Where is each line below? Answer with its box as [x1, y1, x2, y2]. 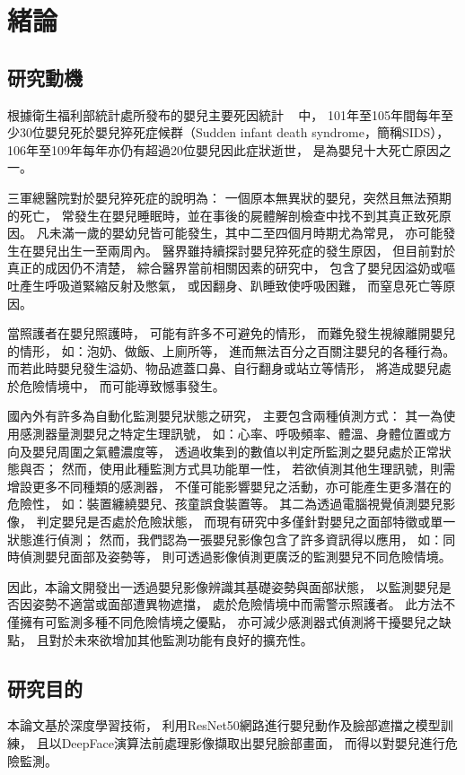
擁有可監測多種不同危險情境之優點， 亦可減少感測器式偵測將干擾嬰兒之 [19, 613, 439, 631]
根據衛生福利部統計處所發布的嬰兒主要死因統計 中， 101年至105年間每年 [7, 105, 441, 124]
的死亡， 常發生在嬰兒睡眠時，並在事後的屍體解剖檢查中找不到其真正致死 [7, 205, 439, 224]
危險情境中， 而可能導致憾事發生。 [19, 376, 225, 395]
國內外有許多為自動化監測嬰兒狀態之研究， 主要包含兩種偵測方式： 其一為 [7, 406, 443, 425]
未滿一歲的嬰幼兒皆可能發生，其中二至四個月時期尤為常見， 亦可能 [48, 223, 443, 242]
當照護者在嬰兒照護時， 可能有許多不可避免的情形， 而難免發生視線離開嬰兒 [7, 324, 456, 343]
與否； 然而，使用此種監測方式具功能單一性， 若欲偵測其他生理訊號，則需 [19, 459, 456, 478]
